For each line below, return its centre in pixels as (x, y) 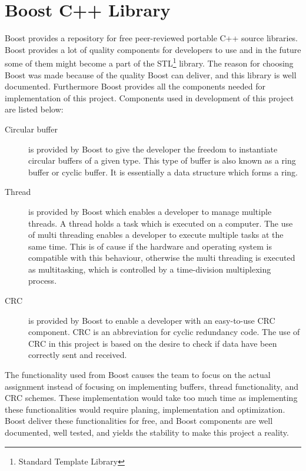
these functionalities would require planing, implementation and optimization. (145, 409)
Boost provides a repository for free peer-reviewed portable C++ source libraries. (152, 38)
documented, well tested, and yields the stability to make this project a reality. (147, 432)
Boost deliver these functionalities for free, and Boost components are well (139, 421)
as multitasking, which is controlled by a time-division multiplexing (150, 269)
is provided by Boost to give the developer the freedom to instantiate (153, 149)
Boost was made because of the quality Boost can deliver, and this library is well (151, 74)
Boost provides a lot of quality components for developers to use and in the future (153, 49)
